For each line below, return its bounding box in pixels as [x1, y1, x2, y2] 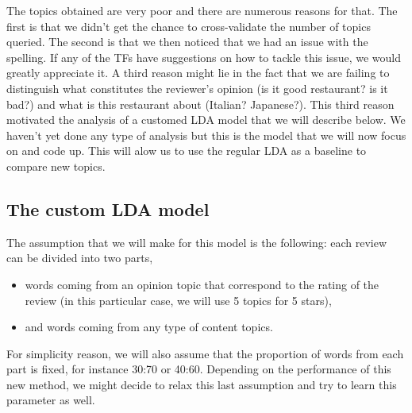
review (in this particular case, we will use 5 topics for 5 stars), [25, 291, 332, 308]
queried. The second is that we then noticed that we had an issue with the [6, 33, 368, 50]
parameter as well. [6, 392, 95, 408]
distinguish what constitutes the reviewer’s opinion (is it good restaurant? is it [6, 79, 388, 96]
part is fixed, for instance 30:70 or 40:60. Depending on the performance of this [6, 361, 391, 377]
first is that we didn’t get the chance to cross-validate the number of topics [6, 17, 371, 34]
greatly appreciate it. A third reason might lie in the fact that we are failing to [6, 64, 390, 81]
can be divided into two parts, [6, 249, 153, 266]
